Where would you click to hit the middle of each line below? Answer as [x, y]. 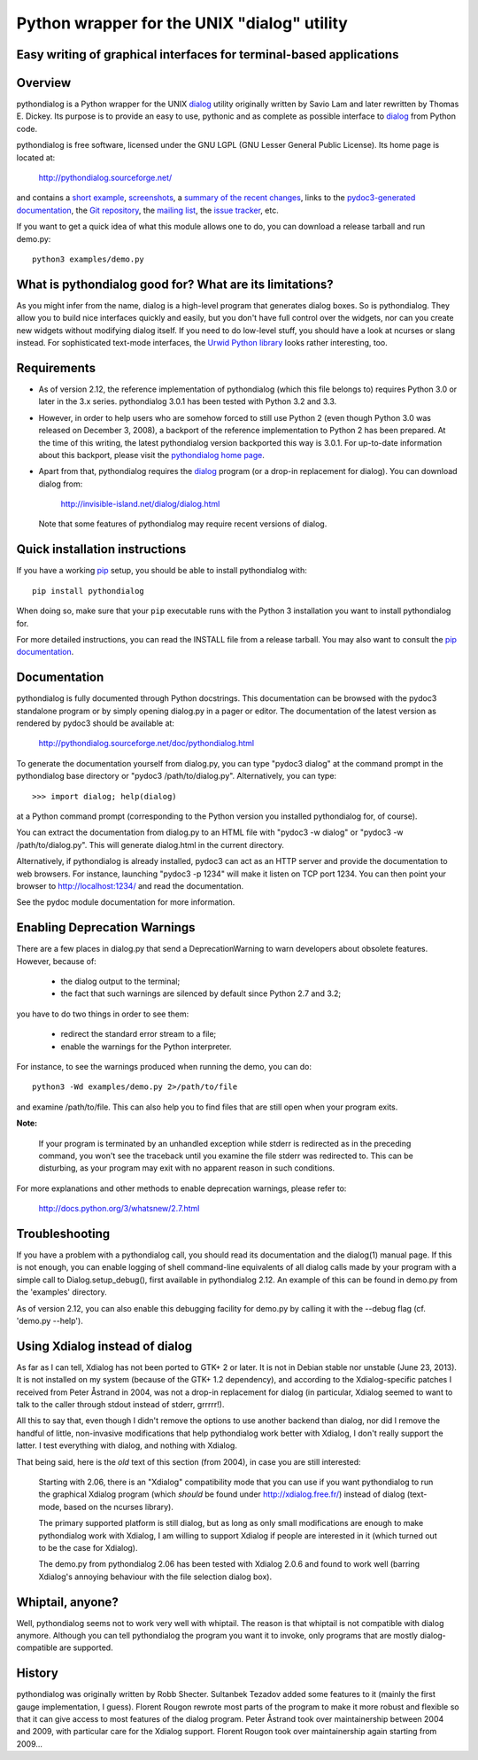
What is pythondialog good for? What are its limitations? [175, 284]
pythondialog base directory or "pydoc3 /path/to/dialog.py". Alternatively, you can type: [176, 776]
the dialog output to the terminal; [120, 981]
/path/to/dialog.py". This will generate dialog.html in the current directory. [150, 845]
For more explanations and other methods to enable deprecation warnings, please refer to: [181, 1188]
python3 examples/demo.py [89, 259]
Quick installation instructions [101, 549]
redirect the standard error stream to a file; [139, 1034]
